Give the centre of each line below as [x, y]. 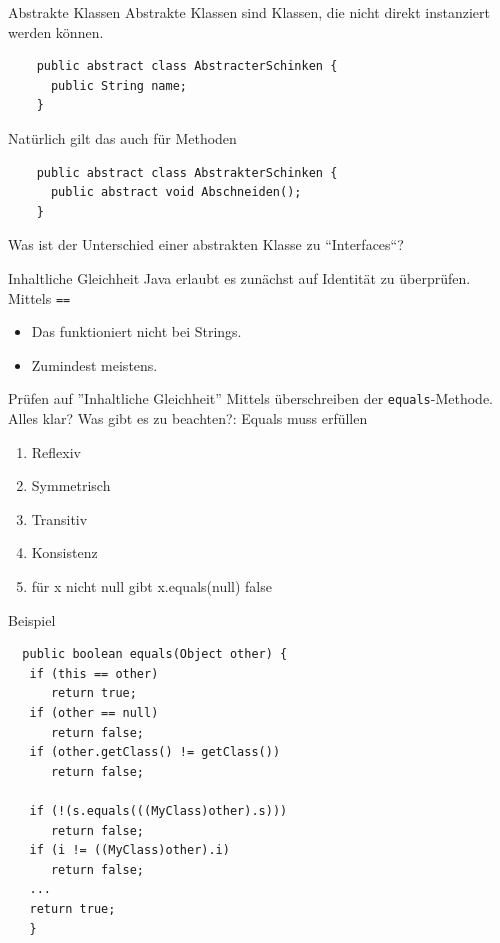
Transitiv [59, 518]
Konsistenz [64, 552]
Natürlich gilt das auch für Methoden [122, 137]
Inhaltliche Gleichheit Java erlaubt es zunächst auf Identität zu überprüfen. [239, 277]
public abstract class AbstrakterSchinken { [187, 172]
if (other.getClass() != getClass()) [155, 752]
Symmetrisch [71, 485]
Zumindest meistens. [94, 364]
